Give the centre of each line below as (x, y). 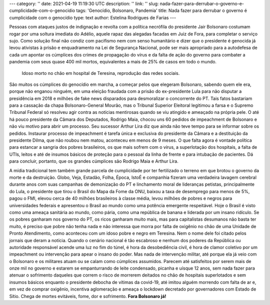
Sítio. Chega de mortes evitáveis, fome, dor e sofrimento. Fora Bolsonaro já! (88, 296)
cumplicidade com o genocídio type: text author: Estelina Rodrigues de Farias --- (93, 17)
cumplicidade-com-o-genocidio (42, 10)
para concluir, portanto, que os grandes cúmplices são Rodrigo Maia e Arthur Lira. (94, 161)
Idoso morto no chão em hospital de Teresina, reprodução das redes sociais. (101, 73)
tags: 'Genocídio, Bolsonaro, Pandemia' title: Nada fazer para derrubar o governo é (161, 10)
